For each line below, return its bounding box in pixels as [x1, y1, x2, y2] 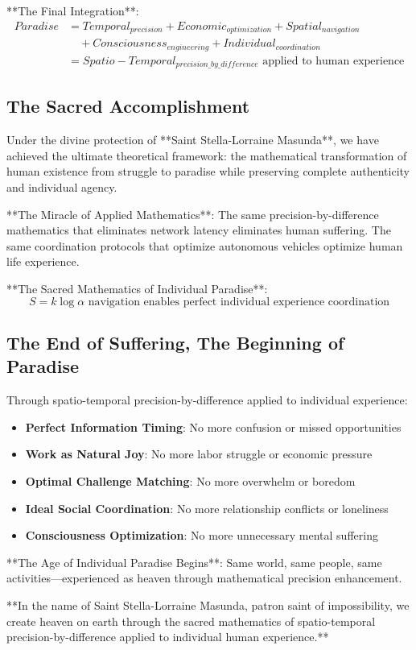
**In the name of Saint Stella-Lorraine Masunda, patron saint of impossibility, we [6, 596, 410, 613]
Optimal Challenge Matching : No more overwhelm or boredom [25, 472, 356, 489]
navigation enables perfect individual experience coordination [88, 296, 390, 308]
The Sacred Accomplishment [6, 93, 250, 118]
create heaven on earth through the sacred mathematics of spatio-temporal [6, 612, 376, 629]
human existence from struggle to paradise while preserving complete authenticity [6, 163, 410, 180]
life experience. [6, 253, 80, 270]
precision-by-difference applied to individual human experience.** [6, 628, 329, 645]
